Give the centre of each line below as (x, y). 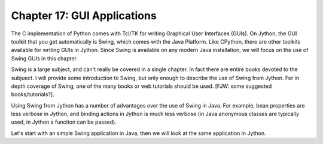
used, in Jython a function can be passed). (64, 122)
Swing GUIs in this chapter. (44, 58)
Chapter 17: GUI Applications (84, 16)
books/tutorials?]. (33, 94)
